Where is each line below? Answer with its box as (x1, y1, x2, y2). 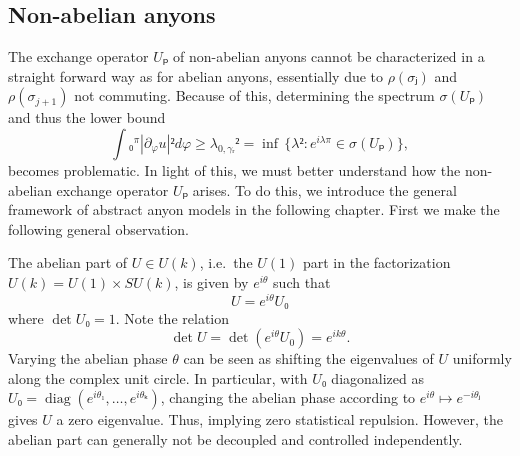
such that (273, 271, 331, 292)
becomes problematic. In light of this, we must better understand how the (8, 159, 461, 180)
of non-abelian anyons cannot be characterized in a (172, 46, 485, 67)
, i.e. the (199, 252, 253, 273)
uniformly (452, 348, 512, 369)
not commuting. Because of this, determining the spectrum (74, 85, 435, 106)
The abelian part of (8, 252, 128, 273)
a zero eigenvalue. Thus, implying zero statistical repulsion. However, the (56, 409, 504, 430)
